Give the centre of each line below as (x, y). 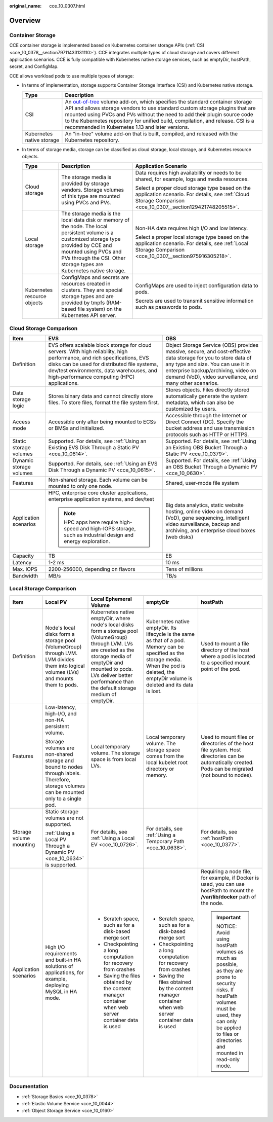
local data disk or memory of (96, 220)
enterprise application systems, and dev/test (101, 499)
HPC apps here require (91, 522)
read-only (228, 1059)
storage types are (82, 265)
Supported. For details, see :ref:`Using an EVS (103, 464)
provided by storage (85, 184)
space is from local (113, 759)
